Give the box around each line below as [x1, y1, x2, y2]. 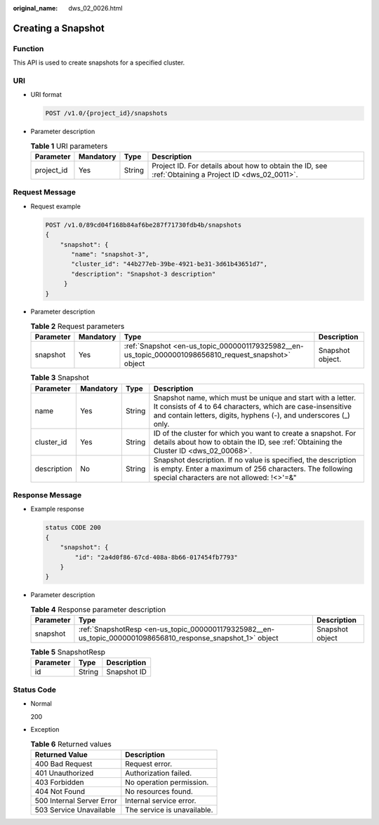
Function [13, 43, 44, 53]
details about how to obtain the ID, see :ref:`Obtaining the [153, 437, 343, 447]
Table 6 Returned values [30, 739, 112, 749]
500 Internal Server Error [34, 796, 117, 805]
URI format [30, 90, 62, 99]
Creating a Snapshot [13, 22, 105, 34]
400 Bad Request [34, 758, 93, 768]
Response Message [13, 490, 82, 499]
